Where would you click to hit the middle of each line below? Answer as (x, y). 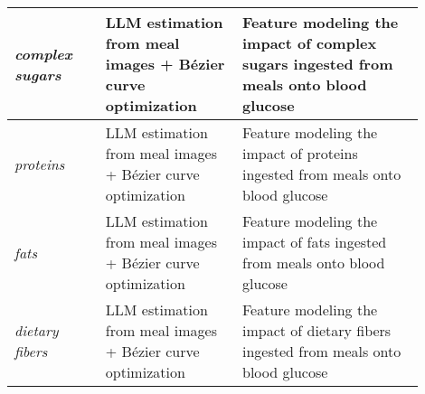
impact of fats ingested (314, 242)
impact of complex (309, 43)
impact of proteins (300, 153)
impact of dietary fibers (316, 330)
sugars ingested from (317, 64)
